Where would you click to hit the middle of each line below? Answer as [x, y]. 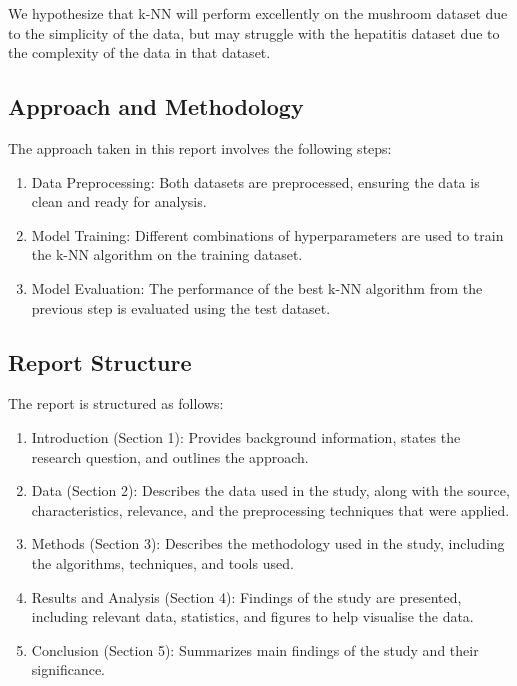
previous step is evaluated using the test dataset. [181, 307]
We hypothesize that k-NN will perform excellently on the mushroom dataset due [258, 13]
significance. [68, 669]
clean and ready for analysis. [119, 201]
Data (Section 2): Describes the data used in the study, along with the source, [270, 490]
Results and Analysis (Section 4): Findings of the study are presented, [246, 596]
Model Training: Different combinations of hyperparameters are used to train [267, 234]
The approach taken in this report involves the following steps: [200, 147]
